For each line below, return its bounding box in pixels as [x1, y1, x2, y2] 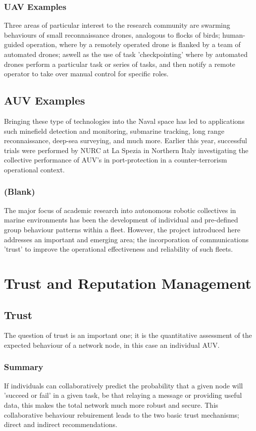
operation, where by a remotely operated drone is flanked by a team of [26, 39, 241, 50]
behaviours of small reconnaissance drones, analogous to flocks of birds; [4, 29, 220, 40]
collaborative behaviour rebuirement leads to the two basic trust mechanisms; [4, 409, 240, 420]
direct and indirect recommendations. [4, 419, 117, 430]
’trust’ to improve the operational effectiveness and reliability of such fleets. [4, 244, 233, 254]
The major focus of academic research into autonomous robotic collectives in [4, 205, 236, 215]
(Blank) [4, 185, 35, 198]
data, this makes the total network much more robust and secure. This [4, 399, 218, 410]
